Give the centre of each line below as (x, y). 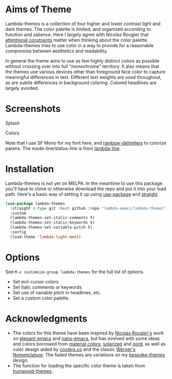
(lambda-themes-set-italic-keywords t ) (52, 223)
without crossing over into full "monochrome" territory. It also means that (82, 66)
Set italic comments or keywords (47, 287)
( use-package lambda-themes (35, 204)
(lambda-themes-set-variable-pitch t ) (51, 227)
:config (18, 232)
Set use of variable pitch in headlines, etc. (57, 292)
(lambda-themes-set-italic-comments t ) (52, 218)
